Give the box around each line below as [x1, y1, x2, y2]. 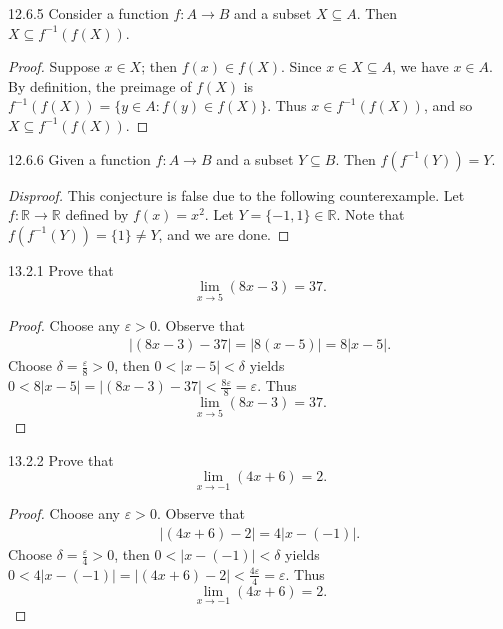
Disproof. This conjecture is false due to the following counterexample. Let [8, 184, 465, 205]
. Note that [336, 204, 405, 225]
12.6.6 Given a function [8, 148, 151, 169]
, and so [423, 95, 473, 116]
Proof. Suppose [8, 56, 100, 77]
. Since [281, 56, 322, 77]
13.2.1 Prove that [8, 259, 114, 280]
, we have [392, 56, 449, 77]
